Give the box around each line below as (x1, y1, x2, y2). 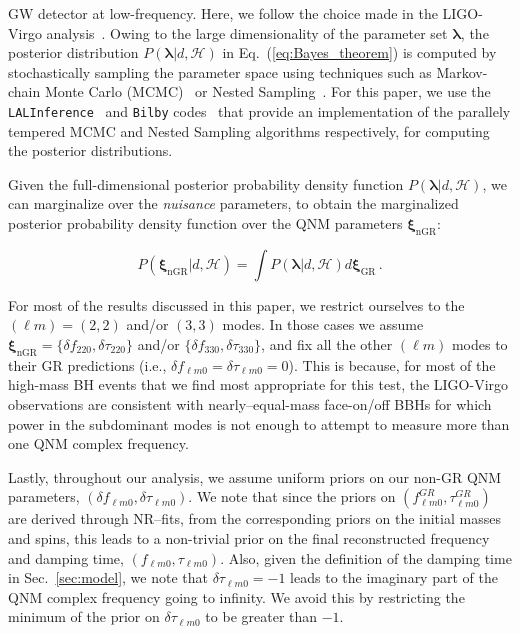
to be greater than (205, 606, 318, 627)
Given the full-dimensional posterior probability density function (8, 173, 404, 194)
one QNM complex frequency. (8, 433, 189, 454)
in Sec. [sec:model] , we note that (8, 567, 208, 588)
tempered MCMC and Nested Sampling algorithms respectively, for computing (8, 120, 490, 141)
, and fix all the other (261, 333, 393, 354)
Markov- (436, 61, 488, 82)
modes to (451, 333, 508, 354)
